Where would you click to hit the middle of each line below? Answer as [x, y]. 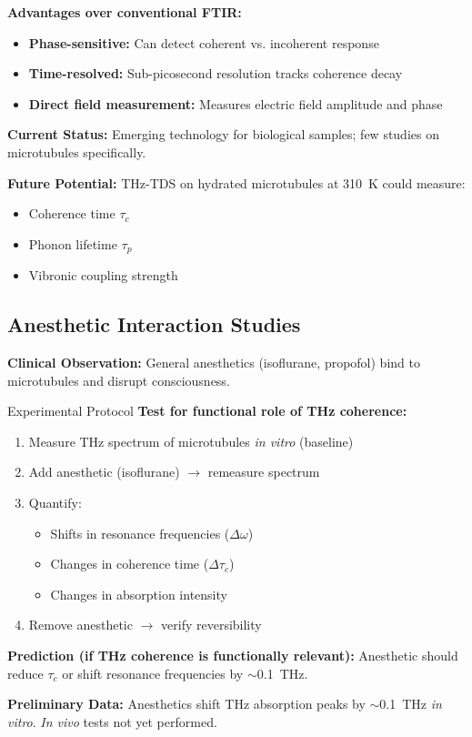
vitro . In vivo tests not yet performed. [112, 721]
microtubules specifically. [77, 151]
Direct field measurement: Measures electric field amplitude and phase [236, 103]
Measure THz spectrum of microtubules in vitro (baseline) [191, 441]
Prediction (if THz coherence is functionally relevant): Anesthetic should [233, 655]
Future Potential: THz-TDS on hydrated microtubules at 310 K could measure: [236, 182]
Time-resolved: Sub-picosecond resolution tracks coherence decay [216, 73]
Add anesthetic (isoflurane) [104, 472]
